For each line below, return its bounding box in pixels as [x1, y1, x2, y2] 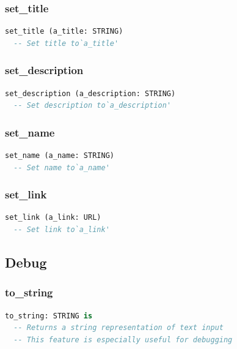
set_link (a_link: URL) [5, 213, 101, 222]
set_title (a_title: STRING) [5, 27, 123, 36]
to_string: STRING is [5, 311, 93, 320]
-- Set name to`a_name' [13, 163, 110, 172]
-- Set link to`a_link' [13, 225, 110, 235]
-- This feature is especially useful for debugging [13, 335, 233, 344]
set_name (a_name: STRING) [5, 151, 114, 160]
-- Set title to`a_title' [13, 39, 119, 48]
